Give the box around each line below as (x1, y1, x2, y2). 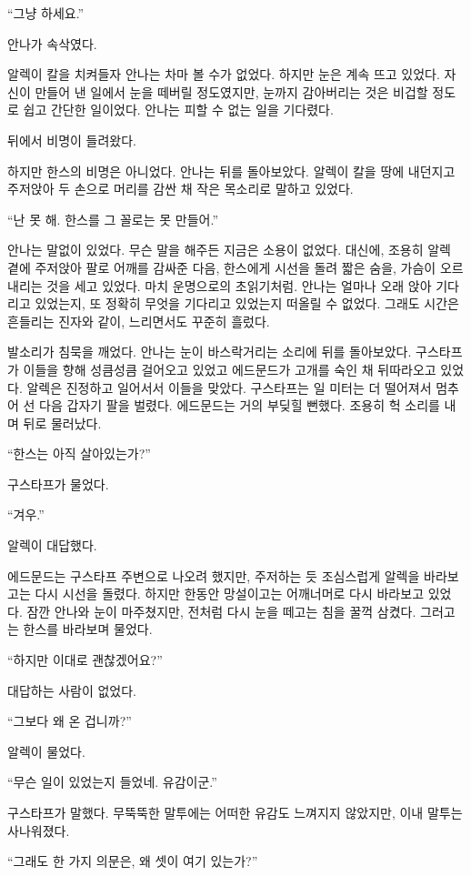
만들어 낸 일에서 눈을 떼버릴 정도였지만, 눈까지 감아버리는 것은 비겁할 (35, 82, 428, 101)
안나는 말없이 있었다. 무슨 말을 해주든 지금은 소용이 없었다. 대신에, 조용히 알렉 (7, 240, 451, 259)
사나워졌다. (7, 821, 70, 840)
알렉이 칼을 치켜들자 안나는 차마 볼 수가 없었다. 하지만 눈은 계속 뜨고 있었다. (7, 65, 440, 84)
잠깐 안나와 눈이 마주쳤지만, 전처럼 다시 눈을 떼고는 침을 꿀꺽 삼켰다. (26, 601, 416, 620)
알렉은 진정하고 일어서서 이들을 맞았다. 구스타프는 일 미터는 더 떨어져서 (26, 378, 432, 397)
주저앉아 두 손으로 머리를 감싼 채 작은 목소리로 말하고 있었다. (7, 179, 354, 198)
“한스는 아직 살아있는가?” (7, 444, 151, 463)
